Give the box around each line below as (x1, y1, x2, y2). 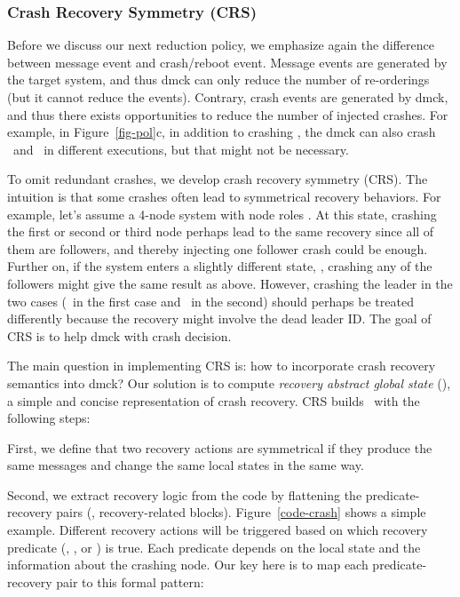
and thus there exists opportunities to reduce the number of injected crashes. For (7, 105, 448, 123)
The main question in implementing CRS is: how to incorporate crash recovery (7, 356, 436, 375)
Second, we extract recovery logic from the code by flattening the (7, 485, 362, 504)
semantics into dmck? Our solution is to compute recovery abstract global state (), (7, 373, 451, 392)
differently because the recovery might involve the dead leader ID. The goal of (7, 309, 432, 328)
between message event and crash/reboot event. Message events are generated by (7, 52, 448, 71)
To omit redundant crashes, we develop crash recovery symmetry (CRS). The (7, 170, 428, 188)
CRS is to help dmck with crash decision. (7, 326, 232, 345)
